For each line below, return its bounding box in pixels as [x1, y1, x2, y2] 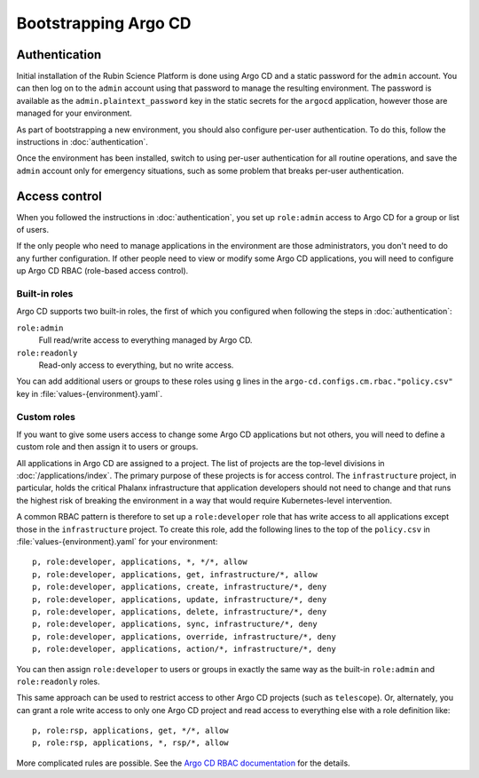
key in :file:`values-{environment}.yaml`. [16, 388, 163, 399]
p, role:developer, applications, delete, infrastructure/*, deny [32, 607, 327, 616]
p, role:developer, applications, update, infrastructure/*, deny [32, 594, 327, 604]
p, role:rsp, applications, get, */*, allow [32, 726, 230, 736]
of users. [16, 225, 50, 235]
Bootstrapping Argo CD [16, 13, 192, 33]
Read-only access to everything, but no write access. [38, 360, 234, 370]
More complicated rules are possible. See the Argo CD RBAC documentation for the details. [16, 758, 350, 768]
